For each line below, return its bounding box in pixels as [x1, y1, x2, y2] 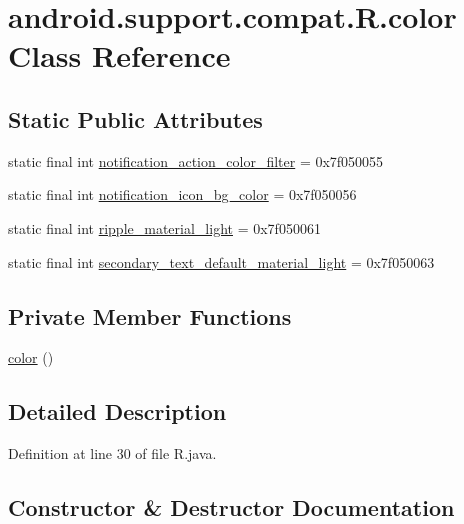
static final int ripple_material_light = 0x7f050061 [8, 217, 321, 238]
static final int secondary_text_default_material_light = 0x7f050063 [8, 251, 435, 272]
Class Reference [8, 35, 231, 76]
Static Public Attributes [8, 103, 263, 134]
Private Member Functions [8, 300, 292, 331]
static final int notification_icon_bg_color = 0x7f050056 [8, 184, 357, 205]
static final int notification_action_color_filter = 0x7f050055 [8, 150, 384, 171]
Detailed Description [8, 396, 227, 427]
